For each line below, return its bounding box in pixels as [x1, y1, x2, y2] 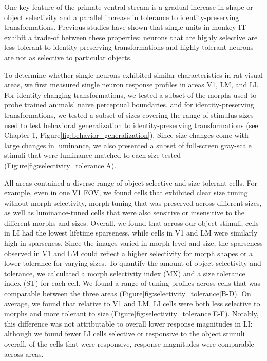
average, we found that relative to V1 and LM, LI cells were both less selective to [4, 298, 260, 309]
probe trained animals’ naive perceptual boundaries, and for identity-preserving [4, 99, 254, 110]
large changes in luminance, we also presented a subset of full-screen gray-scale [4, 139, 252, 150]
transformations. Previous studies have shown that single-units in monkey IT [4, 22, 246, 32]
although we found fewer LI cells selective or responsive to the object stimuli [4, 328, 245, 339]
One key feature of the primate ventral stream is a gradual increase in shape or [4, 2, 253, 12]
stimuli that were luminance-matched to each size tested [4, 150, 181, 160]
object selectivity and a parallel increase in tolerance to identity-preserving [4, 11, 239, 22]
